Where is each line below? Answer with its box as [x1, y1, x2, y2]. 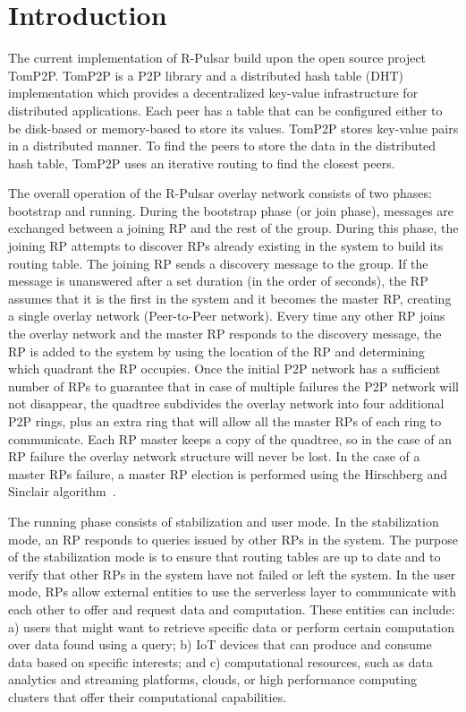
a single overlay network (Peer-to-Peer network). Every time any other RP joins [8, 306, 445, 325]
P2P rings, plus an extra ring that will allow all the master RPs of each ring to [8, 412, 442, 430]
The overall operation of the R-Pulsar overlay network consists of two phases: [8, 184, 432, 202]
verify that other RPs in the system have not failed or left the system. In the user [8, 564, 456, 583]
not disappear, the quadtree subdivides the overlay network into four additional [8, 394, 445, 413]
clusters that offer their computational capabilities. [8, 687, 287, 706]
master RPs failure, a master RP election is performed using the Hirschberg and [8, 464, 448, 483]
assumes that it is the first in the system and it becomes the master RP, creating [8, 288, 452, 307]
